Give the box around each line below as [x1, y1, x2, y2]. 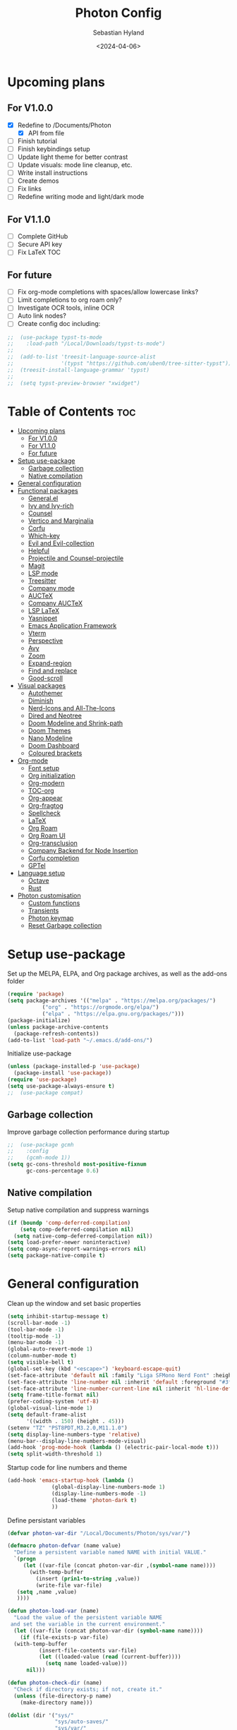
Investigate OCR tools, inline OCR [17, 303, 115, 312]
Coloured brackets [28, 749, 83, 758]
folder [7, 977, 25, 986]
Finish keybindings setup [17, 145, 90, 153]
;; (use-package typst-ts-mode [7, 334, 102, 341]
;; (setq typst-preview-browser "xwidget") [7, 380, 140, 387]
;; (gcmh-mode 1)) [7, 1154, 71, 1161]
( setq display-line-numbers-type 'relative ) [7, 1431, 140, 1438]
